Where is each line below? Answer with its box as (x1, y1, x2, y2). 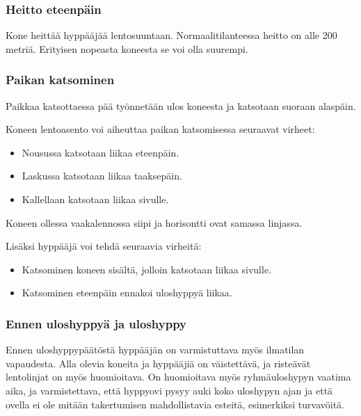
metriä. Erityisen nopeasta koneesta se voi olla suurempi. (6, 41, 248, 56)
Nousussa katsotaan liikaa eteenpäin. (22, 145, 179, 159)
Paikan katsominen (6, 71, 115, 88)
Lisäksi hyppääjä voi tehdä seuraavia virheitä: (6, 239, 202, 253)
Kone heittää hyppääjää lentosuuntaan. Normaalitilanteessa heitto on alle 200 (6, 28, 337, 42)
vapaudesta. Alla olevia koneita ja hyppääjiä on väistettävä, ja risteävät (6, 355, 311, 370)
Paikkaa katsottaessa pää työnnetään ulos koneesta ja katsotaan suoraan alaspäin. (6, 98, 356, 113)
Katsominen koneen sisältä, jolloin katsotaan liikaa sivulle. (22, 262, 271, 276)
